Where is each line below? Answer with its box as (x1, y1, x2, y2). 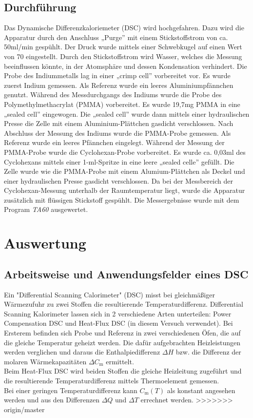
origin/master (4, 404, 45, 414)
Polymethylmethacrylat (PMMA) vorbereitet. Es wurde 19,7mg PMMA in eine (4, 99, 240, 109)
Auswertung (4, 233, 86, 253)
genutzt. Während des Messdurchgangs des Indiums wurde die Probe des (4, 89, 222, 100)
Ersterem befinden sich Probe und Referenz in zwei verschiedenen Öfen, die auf (4, 328, 241, 338)
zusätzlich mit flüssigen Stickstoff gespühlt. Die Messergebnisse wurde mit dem (4, 194, 239, 205)
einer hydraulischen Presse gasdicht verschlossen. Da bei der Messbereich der (4, 175, 233, 186)
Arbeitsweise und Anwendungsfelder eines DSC (4, 266, 249, 281)
